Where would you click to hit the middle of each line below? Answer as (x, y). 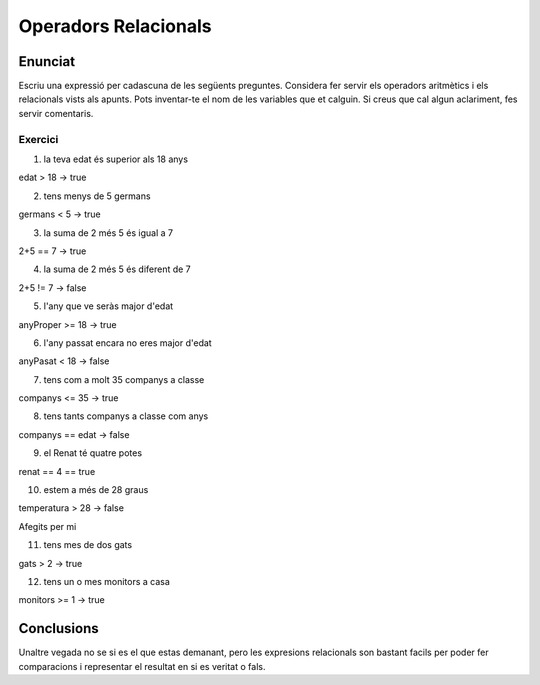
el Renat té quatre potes (93, 453)
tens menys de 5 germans (97, 196)
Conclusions (58, 628)
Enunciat (46, 61)
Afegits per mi (47, 526)
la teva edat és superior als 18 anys (116, 159)
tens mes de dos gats (88, 545)
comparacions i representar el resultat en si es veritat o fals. (142, 666)
